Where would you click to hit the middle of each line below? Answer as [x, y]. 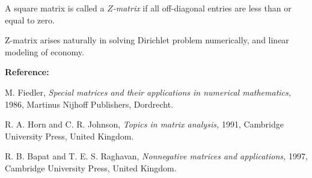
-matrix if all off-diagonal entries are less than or [202, 8]
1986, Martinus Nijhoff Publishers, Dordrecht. [89, 104]
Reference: [27, 72]
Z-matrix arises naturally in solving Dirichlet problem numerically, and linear [147, 40]
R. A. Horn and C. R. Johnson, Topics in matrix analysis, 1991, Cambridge [144, 124]
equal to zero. [30, 20]
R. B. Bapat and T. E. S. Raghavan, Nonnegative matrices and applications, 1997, [156, 156]
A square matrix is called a [55, 8]
